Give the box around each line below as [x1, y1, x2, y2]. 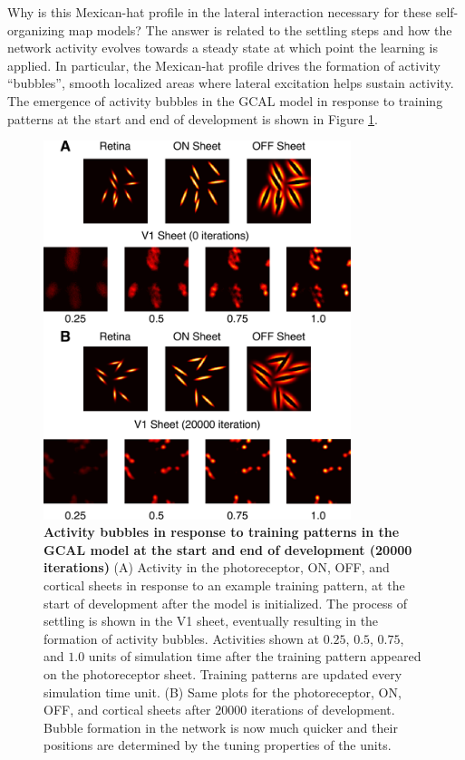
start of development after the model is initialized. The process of [44, 593, 407, 612]
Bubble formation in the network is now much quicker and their [44, 717, 398, 736]
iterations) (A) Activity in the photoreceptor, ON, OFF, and [44, 558, 390, 577]
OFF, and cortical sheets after [44, 700, 211, 719]
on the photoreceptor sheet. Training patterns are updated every [44, 664, 402, 683]
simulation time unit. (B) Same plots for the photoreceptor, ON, [44, 682, 402, 701]
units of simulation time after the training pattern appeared [88, 647, 421, 666]
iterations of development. [250, 700, 395, 719]
